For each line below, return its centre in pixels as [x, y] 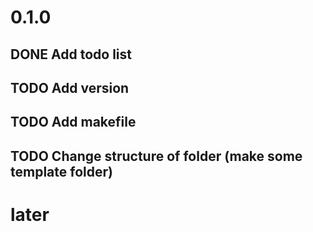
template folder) [61, 171]
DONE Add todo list [71, 54]
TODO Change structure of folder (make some [156, 156]
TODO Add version [70, 87]
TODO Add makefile [73, 122]
